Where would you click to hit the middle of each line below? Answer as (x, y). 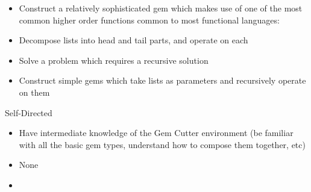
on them (34, 92)
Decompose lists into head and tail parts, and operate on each (134, 40)
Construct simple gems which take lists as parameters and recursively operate (162, 80)
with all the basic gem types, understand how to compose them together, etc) (162, 144)
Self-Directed (29, 112)
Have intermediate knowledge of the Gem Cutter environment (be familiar (156, 133)
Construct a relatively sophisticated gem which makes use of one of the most (161, 8)
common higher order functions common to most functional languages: (149, 20)
